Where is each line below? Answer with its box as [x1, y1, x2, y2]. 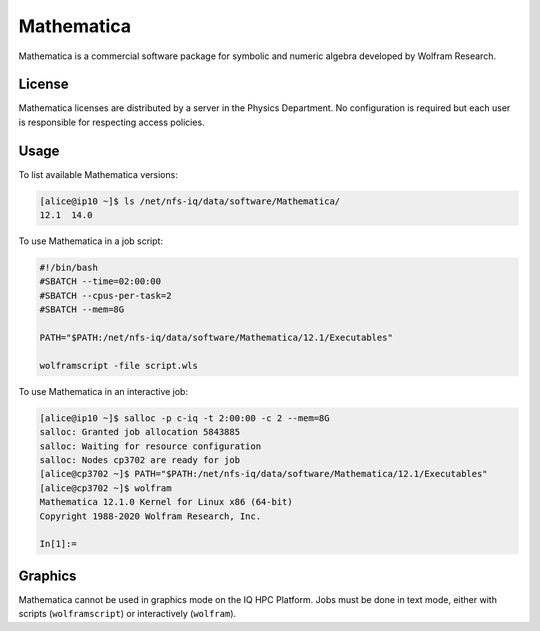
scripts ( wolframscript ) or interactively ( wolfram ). [18, 608, 237, 620]
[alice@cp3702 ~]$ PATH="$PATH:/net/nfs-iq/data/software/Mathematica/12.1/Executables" [39, 468, 489, 480]
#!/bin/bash [39, 262, 99, 274]
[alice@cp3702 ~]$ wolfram [39, 482, 172, 494]
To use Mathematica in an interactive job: [18, 385, 189, 397]
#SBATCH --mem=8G [39, 304, 125, 315]
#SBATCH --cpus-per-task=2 [39, 290, 172, 301]
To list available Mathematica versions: [18, 168, 179, 180]
